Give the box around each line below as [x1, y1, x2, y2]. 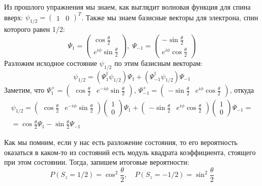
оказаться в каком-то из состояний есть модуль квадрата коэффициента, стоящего [4, 146, 256, 157]
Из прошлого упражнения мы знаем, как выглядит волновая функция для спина [4, 2, 251, 12]
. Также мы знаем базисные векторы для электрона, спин [81, 12, 258, 22]
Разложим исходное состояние [4, 57, 97, 68]
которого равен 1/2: [4, 23, 65, 34]
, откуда [230, 84, 254, 95]
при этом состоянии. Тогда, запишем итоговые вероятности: [4, 157, 189, 167]
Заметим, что [4, 84, 45, 95]
